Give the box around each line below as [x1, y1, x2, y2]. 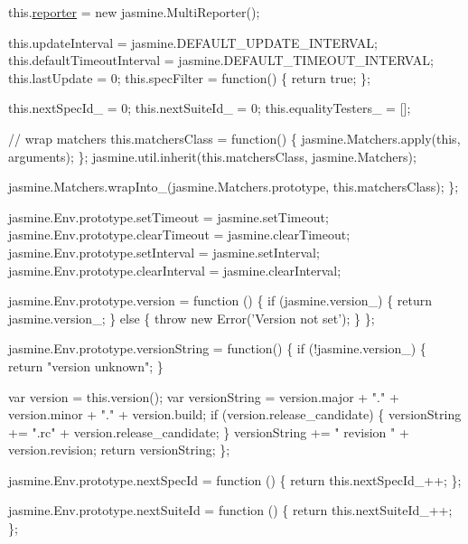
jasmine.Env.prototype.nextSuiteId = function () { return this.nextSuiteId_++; [8, 501, 453, 520]
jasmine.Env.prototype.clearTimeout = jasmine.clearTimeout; [8, 225, 351, 244]
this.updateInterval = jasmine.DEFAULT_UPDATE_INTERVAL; [8, 33, 378, 52]
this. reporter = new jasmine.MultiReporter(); [8, 3, 260, 21]
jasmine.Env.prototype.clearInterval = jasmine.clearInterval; [8, 260, 342, 279]
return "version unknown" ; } [8, 356, 164, 375]
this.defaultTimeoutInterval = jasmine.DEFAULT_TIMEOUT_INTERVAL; [8, 51, 434, 70]
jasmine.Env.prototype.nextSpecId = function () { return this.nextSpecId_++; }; [8, 470, 462, 489]
